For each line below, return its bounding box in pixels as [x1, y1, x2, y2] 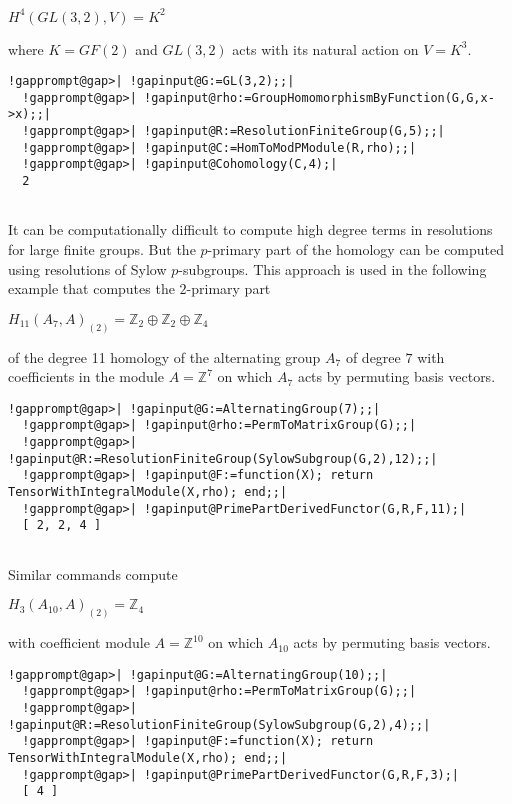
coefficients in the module [8, 366, 165, 387]
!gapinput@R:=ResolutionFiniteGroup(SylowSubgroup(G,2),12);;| [8, 451, 438, 466]
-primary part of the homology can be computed [207, 238, 505, 259]
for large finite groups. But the [8, 238, 196, 259]
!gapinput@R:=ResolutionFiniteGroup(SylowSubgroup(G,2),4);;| [8, 717, 431, 732]
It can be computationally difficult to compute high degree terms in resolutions [8, 219, 493, 240]
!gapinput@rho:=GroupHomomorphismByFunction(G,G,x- [144, 90, 495, 105]
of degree [345, 346, 401, 367]
